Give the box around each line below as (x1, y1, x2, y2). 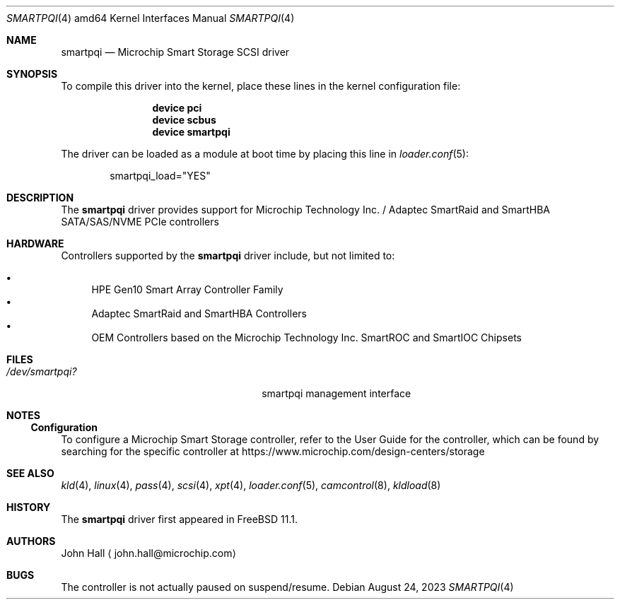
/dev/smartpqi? (6, 365, 77, 377)
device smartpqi (152, 126, 230, 138)
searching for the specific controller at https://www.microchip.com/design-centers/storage (61, 445, 485, 457)
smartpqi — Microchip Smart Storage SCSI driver (61, 46, 290, 58)
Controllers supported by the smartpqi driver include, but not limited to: (61, 249, 395, 262)
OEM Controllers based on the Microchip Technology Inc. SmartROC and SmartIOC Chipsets (91, 331, 522, 343)
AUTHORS (6, 535, 56, 547)
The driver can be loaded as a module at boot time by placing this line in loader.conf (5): (61, 148, 469, 160)
